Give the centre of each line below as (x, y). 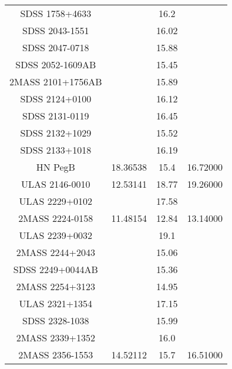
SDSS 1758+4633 (56, 13)
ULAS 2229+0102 (56, 201)
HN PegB (56, 167)
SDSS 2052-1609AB (56, 64)
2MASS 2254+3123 (56, 286)
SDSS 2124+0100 (56, 99)
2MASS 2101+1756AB (56, 82)
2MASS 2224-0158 (56, 218)
